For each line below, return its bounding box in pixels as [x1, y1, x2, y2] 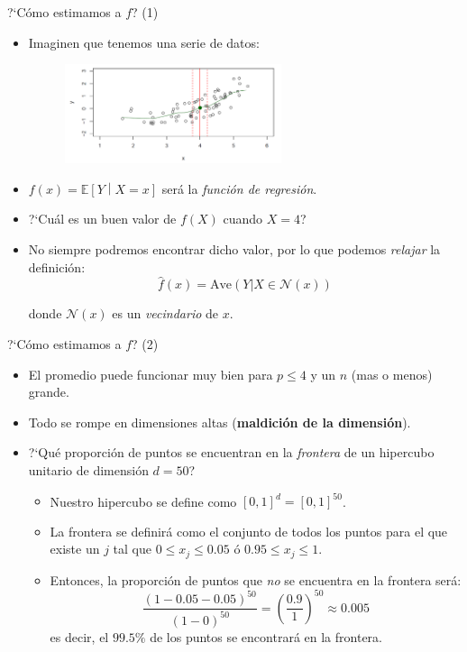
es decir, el [50, 627, 109, 646]
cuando [223, 209, 263, 228]
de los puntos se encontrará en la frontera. [150, 627, 382, 646]
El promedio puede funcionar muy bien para [28, 364, 273, 383]
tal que [113, 539, 152, 558]
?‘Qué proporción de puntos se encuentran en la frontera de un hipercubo [28, 443, 435, 462]
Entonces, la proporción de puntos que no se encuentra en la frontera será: [50, 570, 462, 589]
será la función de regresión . [161, 179, 317, 197]
